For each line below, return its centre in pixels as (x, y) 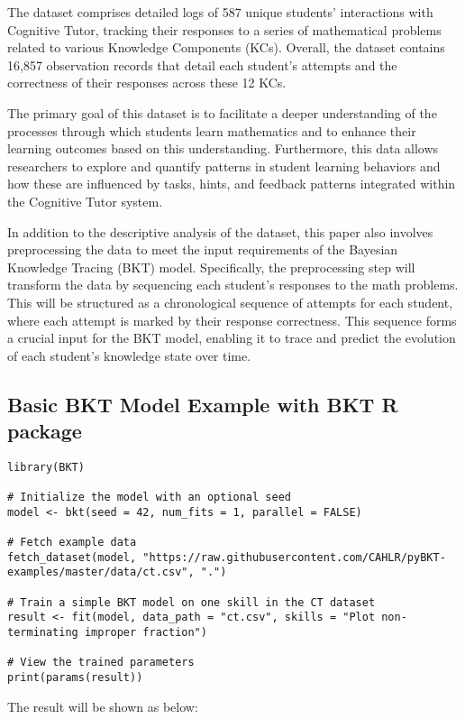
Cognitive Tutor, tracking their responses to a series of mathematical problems (224, 29)
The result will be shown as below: (103, 706)
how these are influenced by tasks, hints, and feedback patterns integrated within (232, 184)
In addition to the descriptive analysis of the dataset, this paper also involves (220, 231)
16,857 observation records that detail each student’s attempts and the (202, 65)
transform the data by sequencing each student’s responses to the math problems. (233, 285)
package (45, 431)
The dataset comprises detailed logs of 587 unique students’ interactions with (220, 12)
